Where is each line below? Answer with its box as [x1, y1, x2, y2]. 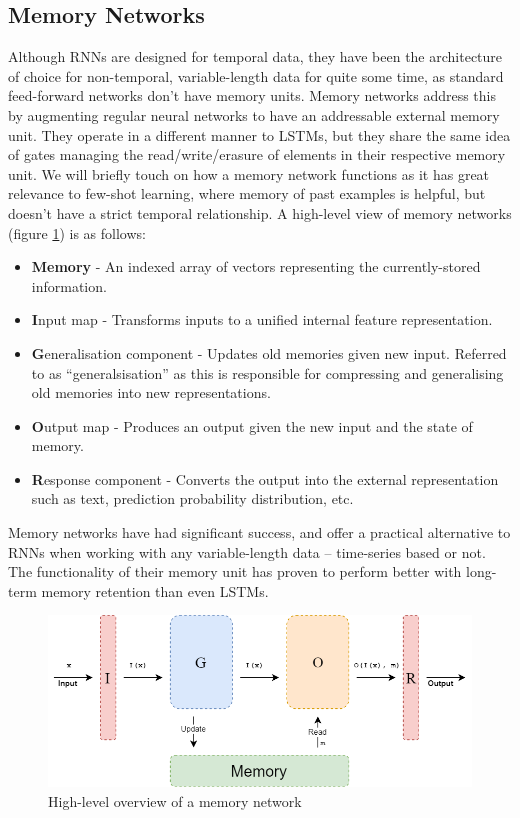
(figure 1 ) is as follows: [8, 222, 146, 243]
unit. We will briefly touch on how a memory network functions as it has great [8, 163, 490, 184]
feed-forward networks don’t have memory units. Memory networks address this [8, 85, 496, 106]
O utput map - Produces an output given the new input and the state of [31, 415, 473, 436]
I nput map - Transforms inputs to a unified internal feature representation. [31, 309, 493, 330]
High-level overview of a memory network [48, 790, 302, 811]
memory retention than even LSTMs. [41, 580, 269, 601]
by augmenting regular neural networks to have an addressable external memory [8, 104, 500, 125]
